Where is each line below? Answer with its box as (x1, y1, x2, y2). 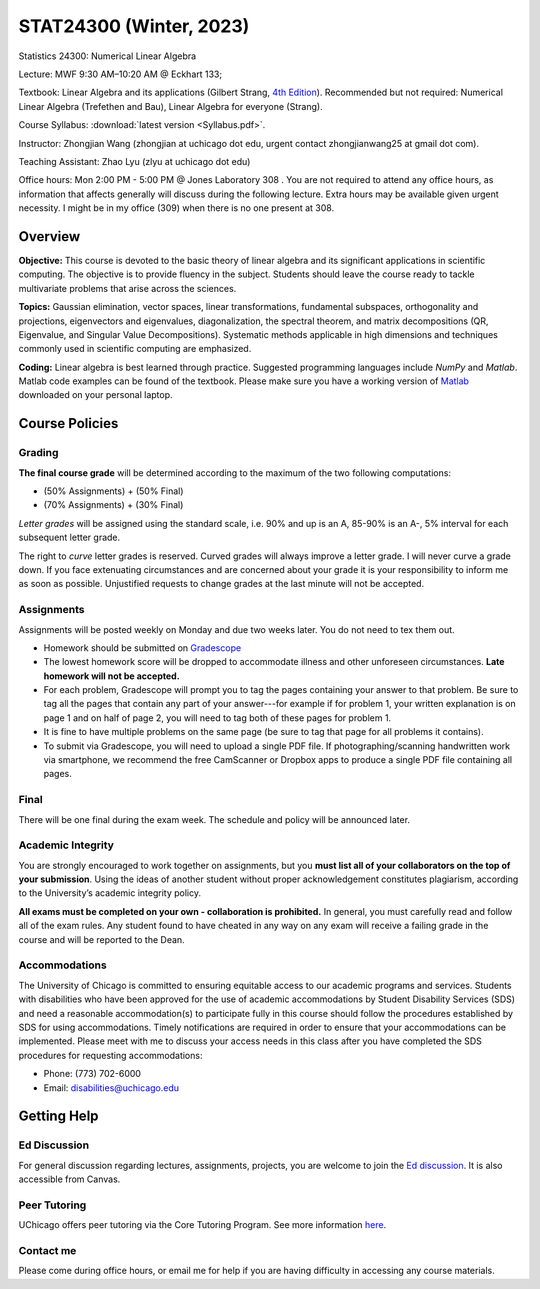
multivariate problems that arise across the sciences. (18, 282, 237, 294)
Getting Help (18, 1108, 99, 1125)
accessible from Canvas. (18, 1173, 121, 1185)
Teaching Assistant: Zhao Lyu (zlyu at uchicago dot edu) (18, 155, 251, 167)
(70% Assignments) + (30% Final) (43, 499, 184, 511)
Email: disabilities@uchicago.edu (43, 1081, 180, 1094)
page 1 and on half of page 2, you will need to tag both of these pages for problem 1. (43, 711, 392, 724)
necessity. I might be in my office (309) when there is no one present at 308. (18, 202, 335, 214)
